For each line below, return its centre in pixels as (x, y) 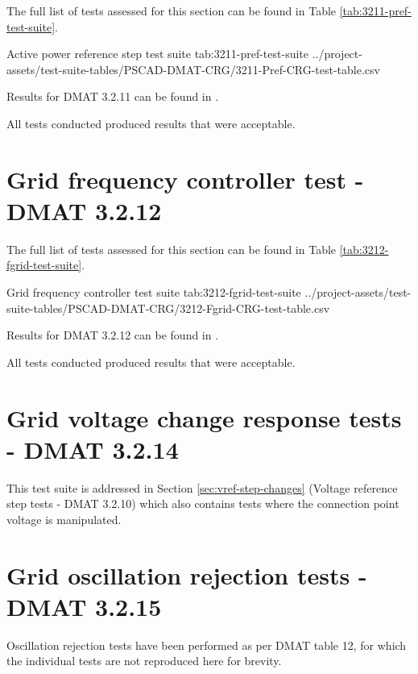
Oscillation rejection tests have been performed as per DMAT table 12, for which (207, 645)
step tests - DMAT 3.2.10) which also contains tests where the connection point (203, 503)
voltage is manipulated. (64, 519)
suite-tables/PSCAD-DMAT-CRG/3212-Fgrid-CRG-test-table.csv (168, 308)
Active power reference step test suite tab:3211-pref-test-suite (157, 54)
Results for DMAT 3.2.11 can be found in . (113, 96)
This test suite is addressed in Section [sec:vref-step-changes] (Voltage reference (202, 487)
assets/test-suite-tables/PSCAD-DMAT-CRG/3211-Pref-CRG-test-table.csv (193, 69)
